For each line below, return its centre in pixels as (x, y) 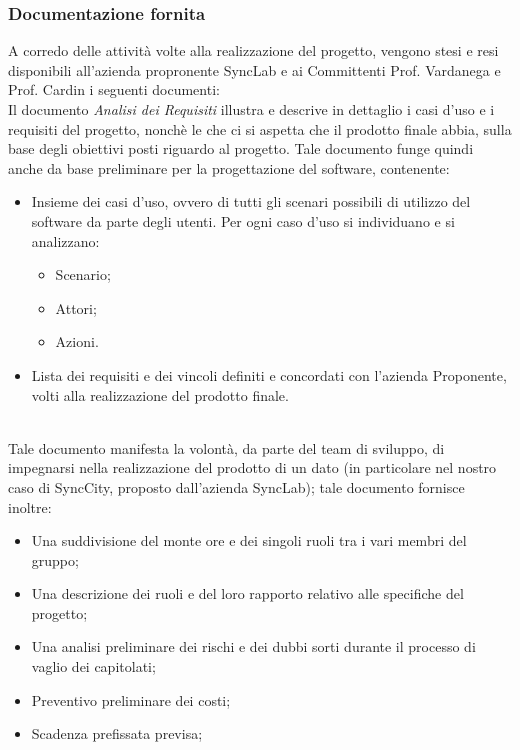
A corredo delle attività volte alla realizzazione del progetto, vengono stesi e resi (253, 50)
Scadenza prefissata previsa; (117, 733)
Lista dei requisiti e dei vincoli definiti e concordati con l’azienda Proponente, (269, 374)
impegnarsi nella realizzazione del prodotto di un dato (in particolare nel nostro (252, 467)
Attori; (76, 307)
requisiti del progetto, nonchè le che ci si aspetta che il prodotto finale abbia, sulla (260, 128)
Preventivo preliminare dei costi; (131, 699)
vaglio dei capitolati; (93, 666)
